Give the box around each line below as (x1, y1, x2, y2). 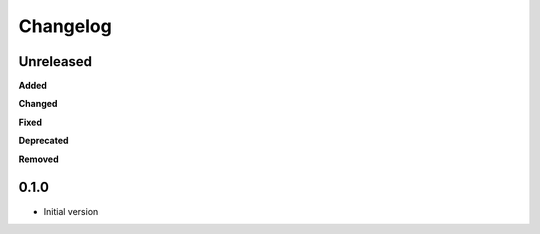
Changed (18, 98, 58, 110)
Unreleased (18, 53, 93, 70)
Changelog (18, 15, 112, 37)
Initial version (43, 205, 99, 217)
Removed (18, 153, 59, 165)
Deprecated (18, 135, 69, 147)
